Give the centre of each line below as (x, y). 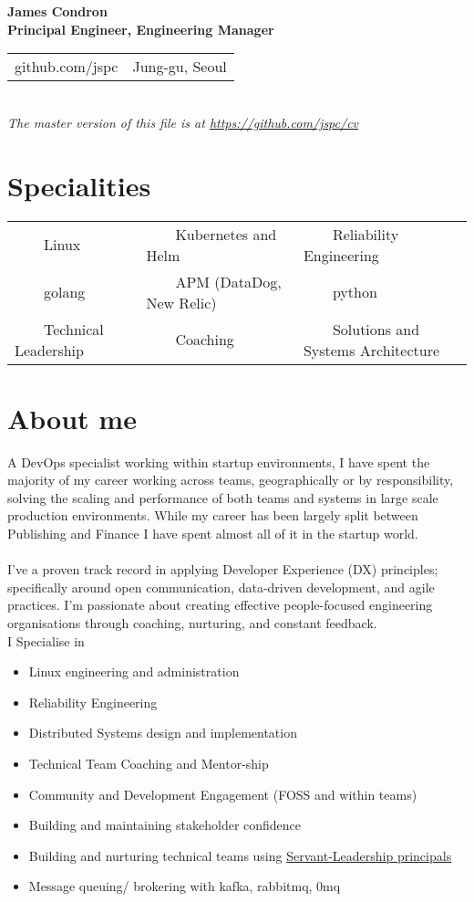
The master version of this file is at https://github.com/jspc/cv (183, 122)
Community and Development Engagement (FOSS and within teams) (223, 794)
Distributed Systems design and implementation (163, 733)
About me (72, 418)
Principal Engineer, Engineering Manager (141, 29)
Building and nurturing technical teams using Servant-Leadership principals (240, 855)
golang (65, 292)
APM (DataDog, (228, 281)
